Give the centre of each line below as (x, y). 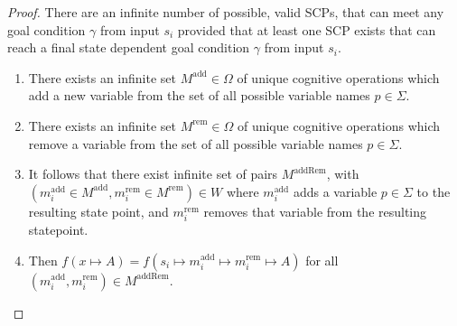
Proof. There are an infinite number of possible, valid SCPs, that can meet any (226, 12)
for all (322, 260)
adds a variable (335, 191)
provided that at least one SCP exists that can (307, 29)
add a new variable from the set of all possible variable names (199, 95)
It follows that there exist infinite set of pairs (153, 174)
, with (343, 174)
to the (434, 191)
